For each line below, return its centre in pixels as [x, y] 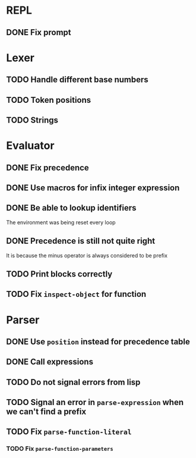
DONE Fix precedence [48, 167]
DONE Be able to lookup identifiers [71, 208]
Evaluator [30, 146]
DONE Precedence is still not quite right [81, 241]
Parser [23, 320]
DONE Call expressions [50, 362]
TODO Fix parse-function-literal [69, 432]
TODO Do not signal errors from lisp [73, 382]
